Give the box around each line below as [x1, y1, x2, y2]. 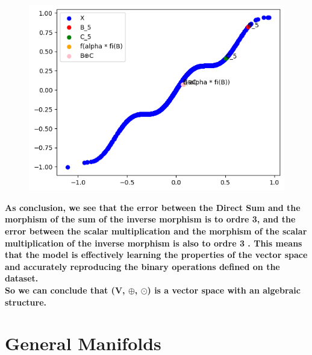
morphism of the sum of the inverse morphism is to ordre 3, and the [5, 213, 296, 225]
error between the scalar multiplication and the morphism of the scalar [5, 225, 307, 237]
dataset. [5, 272, 39, 284]
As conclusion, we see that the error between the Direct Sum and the [5, 201, 301, 213]
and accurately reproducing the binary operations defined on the [5, 260, 280, 272]
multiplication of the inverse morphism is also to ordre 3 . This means [5, 236, 302, 249]
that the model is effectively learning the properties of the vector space [5, 248, 308, 261]
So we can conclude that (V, [5, 284, 125, 297]
